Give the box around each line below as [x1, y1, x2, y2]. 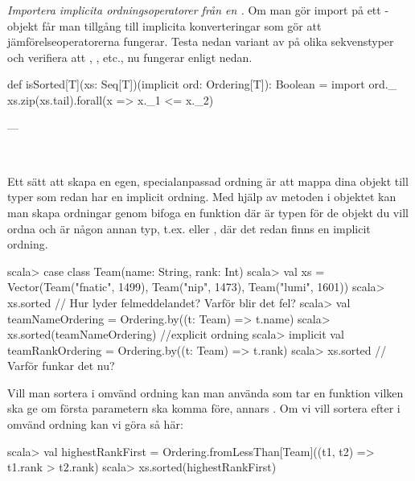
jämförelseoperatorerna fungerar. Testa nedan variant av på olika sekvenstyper [7, 33, 394, 50]
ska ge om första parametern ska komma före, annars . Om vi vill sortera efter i [7, 400, 401, 417]
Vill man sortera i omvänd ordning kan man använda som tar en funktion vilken [7, 384, 404, 401]
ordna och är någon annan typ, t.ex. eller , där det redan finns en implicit [7, 220, 371, 236]
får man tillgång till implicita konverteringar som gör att [42, 17, 322, 34]
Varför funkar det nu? [7, 357, 115, 374]
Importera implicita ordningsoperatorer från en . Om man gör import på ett [7, 2, 381, 18]
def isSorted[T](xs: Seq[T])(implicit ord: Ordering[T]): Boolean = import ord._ [7, 76, 397, 92]
